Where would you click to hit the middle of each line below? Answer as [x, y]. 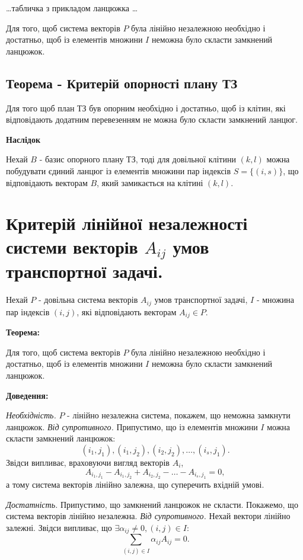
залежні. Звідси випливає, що [59, 527]
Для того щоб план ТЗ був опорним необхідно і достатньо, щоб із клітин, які [146, 108]
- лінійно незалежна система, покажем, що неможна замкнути [179, 415]
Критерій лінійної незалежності [127, 223]
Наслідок [23, 139]
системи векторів [72, 246]
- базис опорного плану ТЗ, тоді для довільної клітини [138, 159]
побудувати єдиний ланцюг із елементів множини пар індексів [119, 170]
